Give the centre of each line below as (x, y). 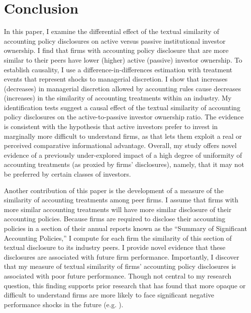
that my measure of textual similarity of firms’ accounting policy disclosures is (120, 266)
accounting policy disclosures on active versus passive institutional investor (115, 41)
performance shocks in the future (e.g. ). (64, 304)
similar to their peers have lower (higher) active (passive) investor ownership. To (123, 59)
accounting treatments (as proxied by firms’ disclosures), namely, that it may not (124, 164)
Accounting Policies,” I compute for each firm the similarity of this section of (118, 238)
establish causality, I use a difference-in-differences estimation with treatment (118, 69)
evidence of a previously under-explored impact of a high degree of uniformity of (123, 155)
